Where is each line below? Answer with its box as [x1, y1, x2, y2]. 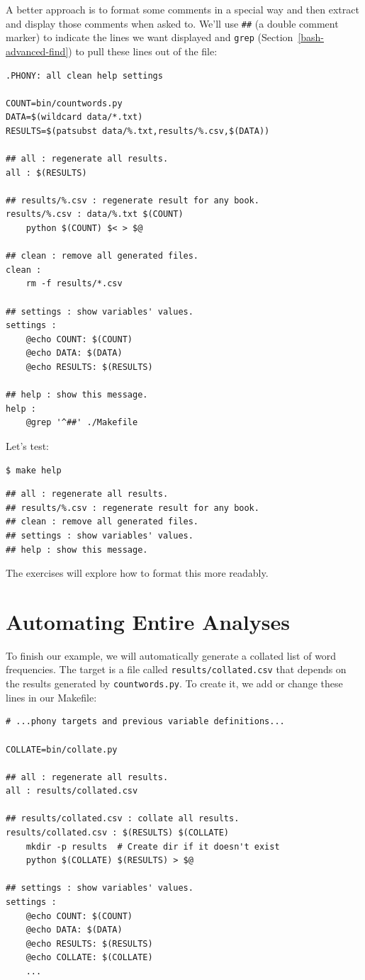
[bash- [298, 30, 324, 45]
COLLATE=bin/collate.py [6, 744, 118, 755]
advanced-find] [6, 43, 69, 58]
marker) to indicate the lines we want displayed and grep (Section [6, 30, 293, 45]
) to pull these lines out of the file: [68, 43, 218, 58]
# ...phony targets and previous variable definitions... [6, 716, 285, 727]
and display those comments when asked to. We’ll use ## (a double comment [6, 16, 339, 30]
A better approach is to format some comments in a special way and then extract [6, 2, 359, 16]
